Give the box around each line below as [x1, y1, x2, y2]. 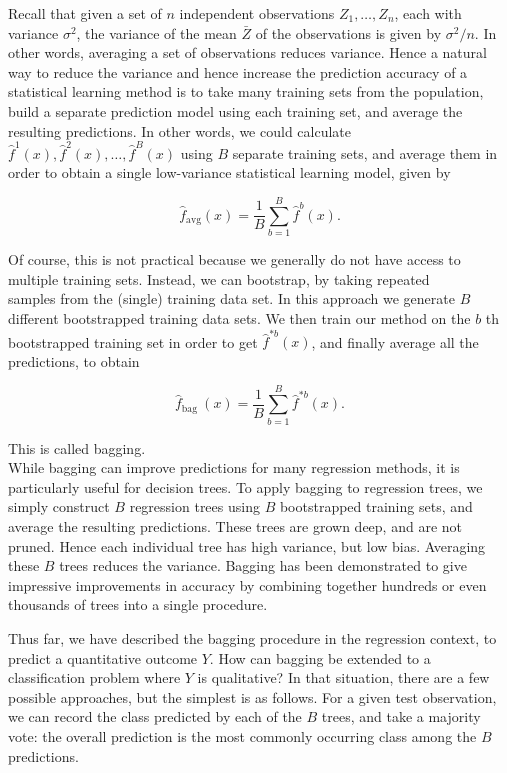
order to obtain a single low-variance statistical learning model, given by [8, 162, 451, 183]
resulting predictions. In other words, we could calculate [8, 120, 351, 141]
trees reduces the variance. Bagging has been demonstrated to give [59, 555, 467, 576]
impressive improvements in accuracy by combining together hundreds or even [8, 574, 487, 595]
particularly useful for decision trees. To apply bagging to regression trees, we [8, 476, 483, 497]
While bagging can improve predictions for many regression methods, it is [8, 457, 460, 478]
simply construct [8, 496, 110, 517]
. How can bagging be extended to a [209, 647, 431, 668]
